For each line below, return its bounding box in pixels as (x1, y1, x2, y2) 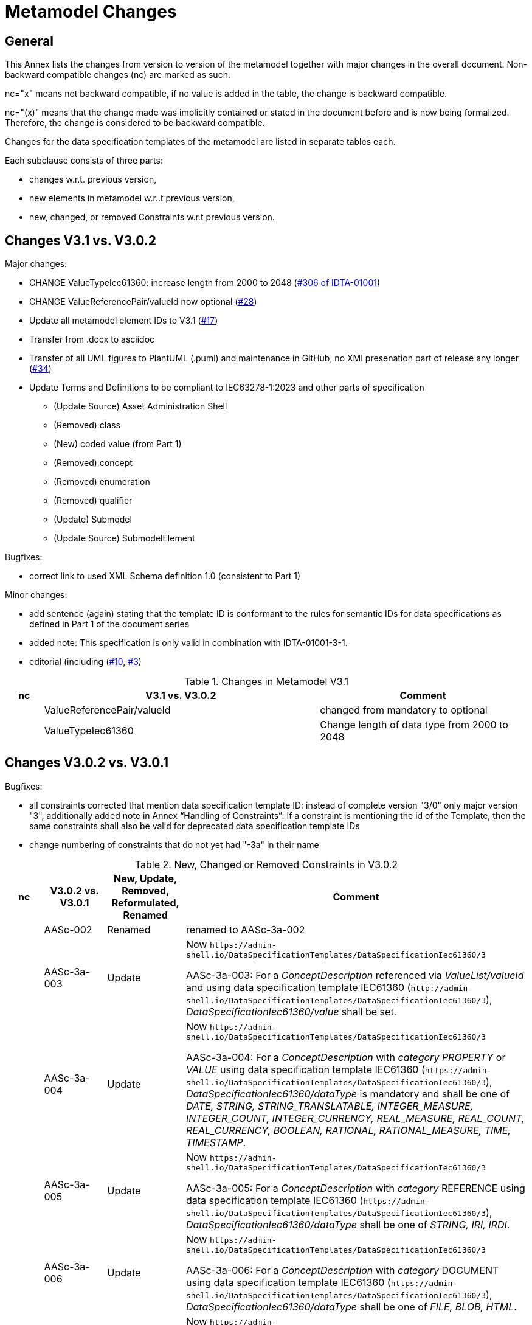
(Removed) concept (54, 457, 133, 468)
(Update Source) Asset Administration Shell (54, 401, 227, 412)
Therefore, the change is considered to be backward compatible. (5, 117, 265, 128)
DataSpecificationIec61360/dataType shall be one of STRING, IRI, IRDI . (186, 1218, 510, 1231)
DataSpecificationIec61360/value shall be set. (186, 1005, 397, 1018)
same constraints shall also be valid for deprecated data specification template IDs (29, 820, 360, 831)
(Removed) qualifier (54, 495, 133, 506)
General (5, 33, 54, 49)
